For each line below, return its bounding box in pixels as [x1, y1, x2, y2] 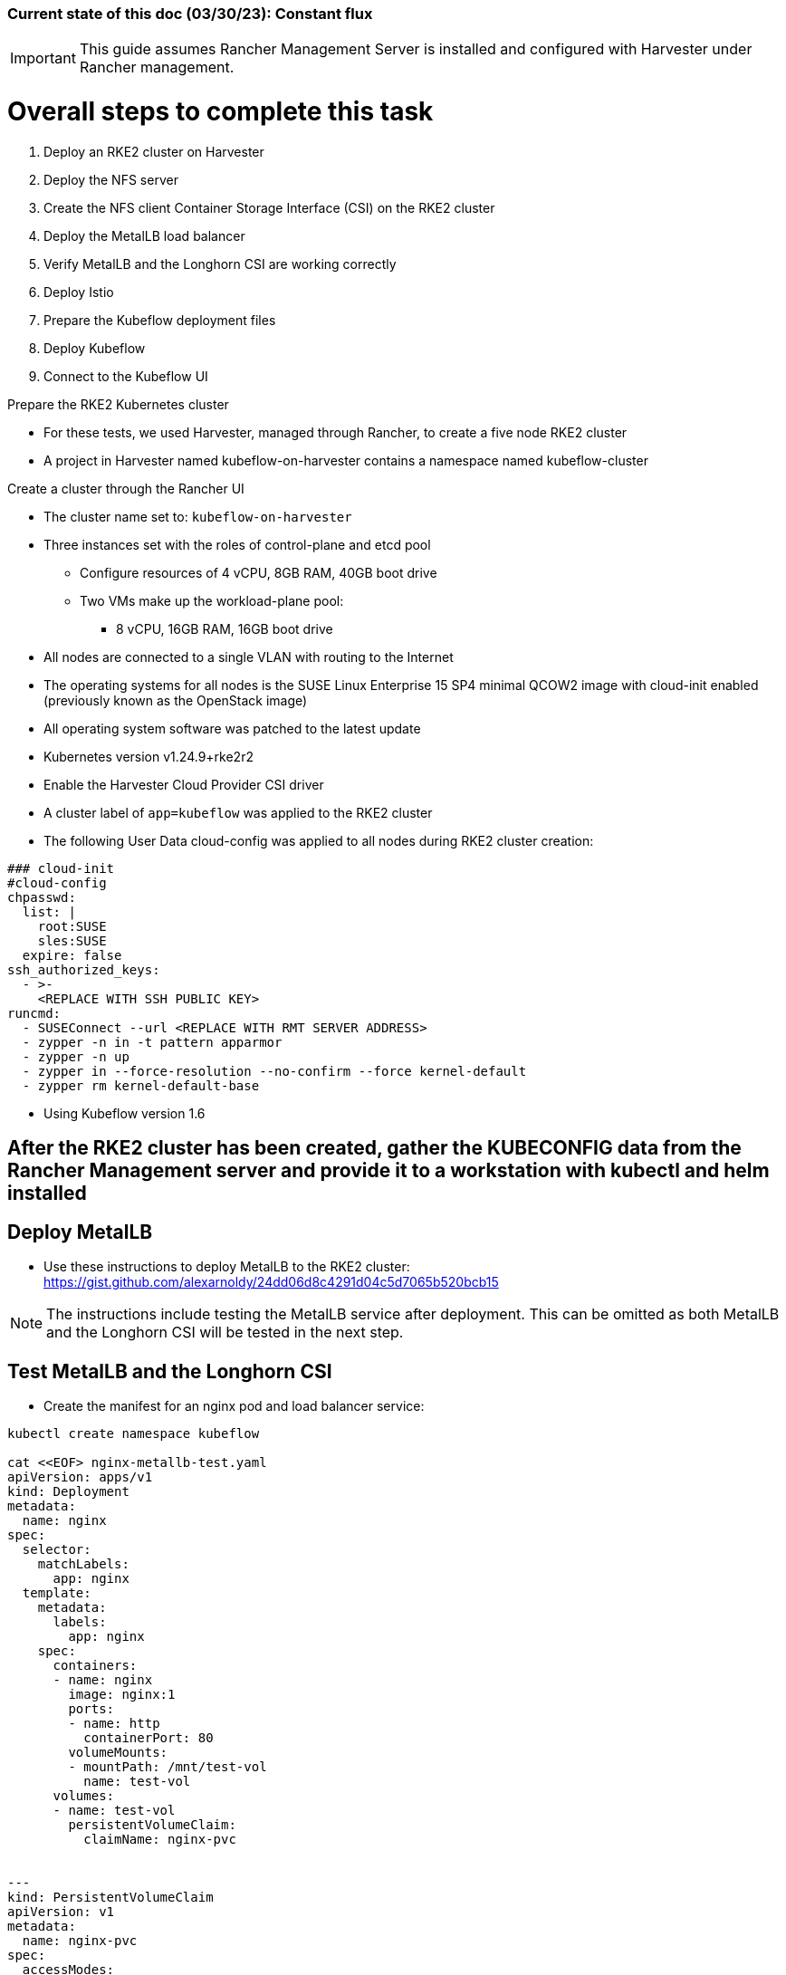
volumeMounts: [68, 1744, 168, 1759]
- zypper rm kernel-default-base [22, 1078, 260, 1093]
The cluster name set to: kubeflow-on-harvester [43, 508, 352, 524]
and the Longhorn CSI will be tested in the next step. [46, 1323, 404, 1342]
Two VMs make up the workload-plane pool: [80, 592, 344, 609]
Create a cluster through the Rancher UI [7, 480, 244, 496]
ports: [68, 1701, 115, 1716]
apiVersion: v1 [7, 1903, 115, 1919]
